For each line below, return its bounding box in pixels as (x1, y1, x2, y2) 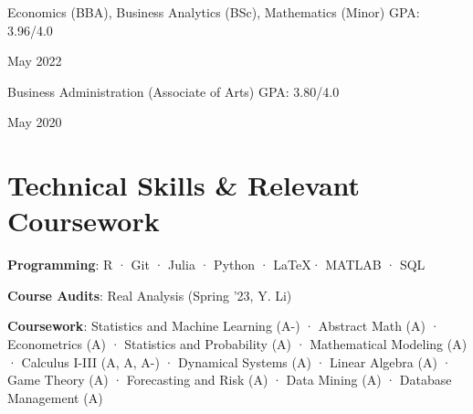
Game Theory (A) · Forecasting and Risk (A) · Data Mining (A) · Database (7, 370, 452, 389)
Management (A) (7, 387, 103, 407)
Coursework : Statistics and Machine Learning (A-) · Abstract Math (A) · (7, 316, 440, 335)
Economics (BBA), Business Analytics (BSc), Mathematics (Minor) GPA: (7, 3, 420, 21)
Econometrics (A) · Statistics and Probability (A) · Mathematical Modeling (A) (7, 334, 468, 354)
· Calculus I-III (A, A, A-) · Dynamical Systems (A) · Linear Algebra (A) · (7, 352, 452, 371)
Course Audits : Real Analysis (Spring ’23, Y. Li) (7, 285, 292, 304)
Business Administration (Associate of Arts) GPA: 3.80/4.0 (7, 81, 340, 101)
